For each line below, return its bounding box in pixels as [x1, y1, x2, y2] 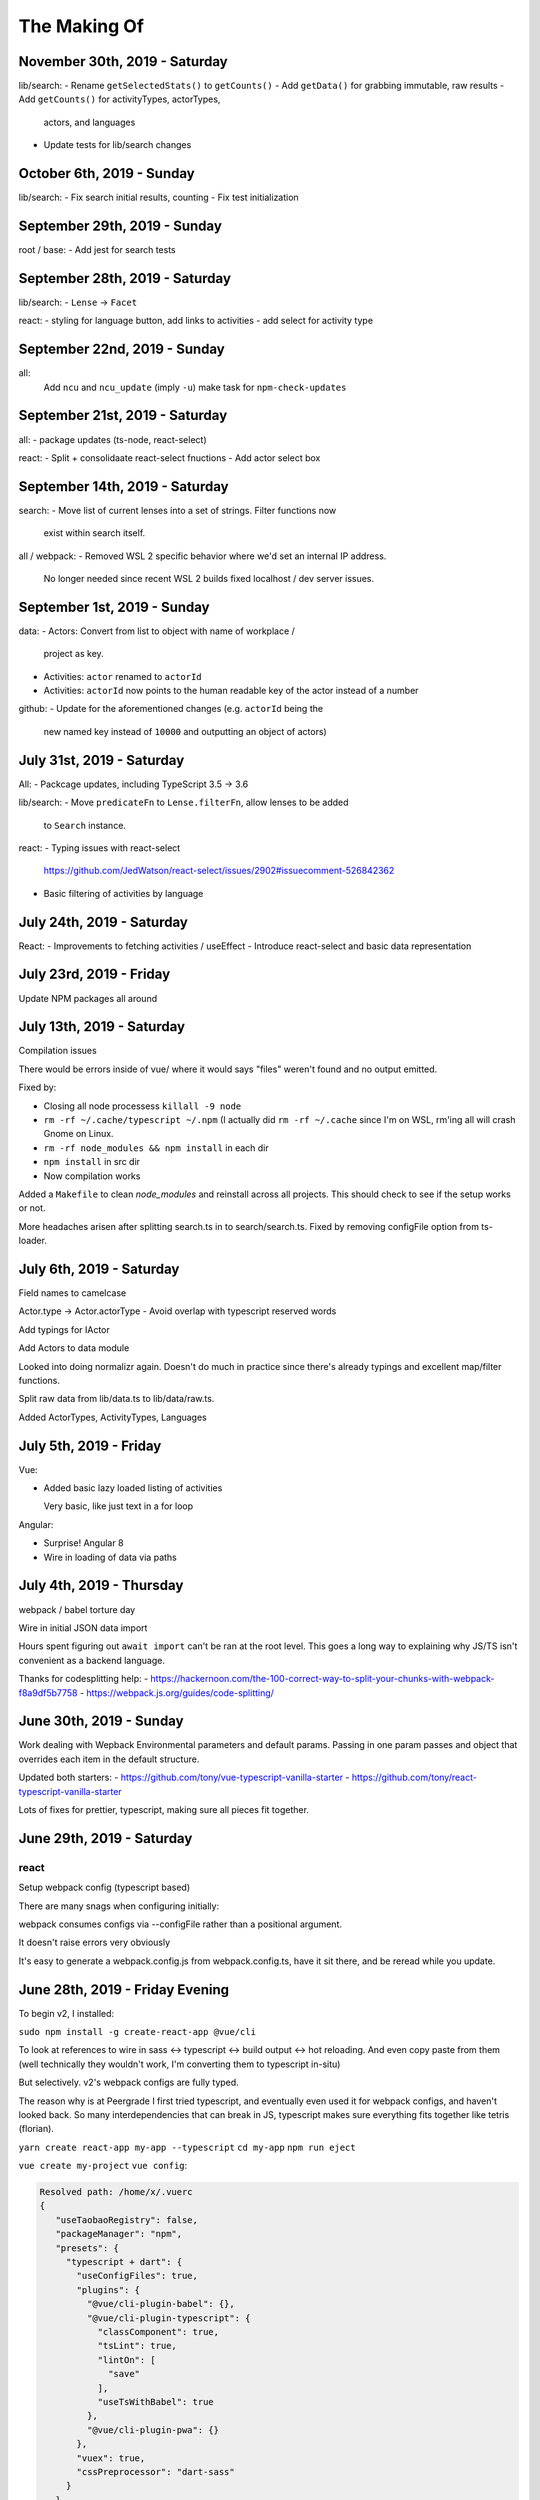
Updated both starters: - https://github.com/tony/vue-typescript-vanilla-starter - [18, 1771, 350, 1784]
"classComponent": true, [97, 2326, 220, 2337]
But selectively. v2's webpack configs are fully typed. [18, 2076, 239, 2089]
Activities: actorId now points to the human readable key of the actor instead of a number [43, 685, 419, 697]
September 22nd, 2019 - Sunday [18, 341, 225, 358]
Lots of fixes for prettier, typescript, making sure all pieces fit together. [18, 1803, 310, 1815]
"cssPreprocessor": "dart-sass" [76, 2466, 235, 2477]
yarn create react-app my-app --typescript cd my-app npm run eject [18, 2141, 356, 2153]
